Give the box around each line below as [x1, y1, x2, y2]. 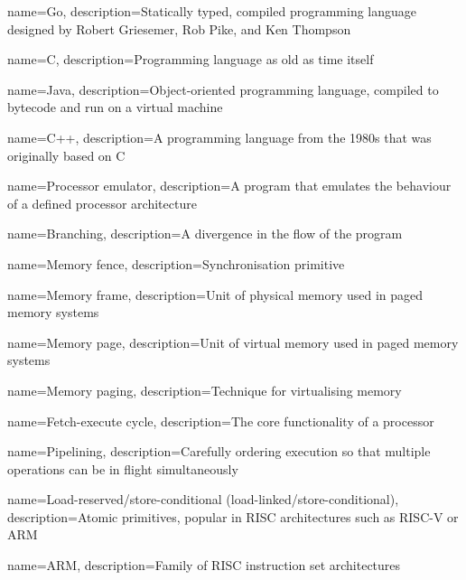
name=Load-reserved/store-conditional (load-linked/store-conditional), [7, 490, 399, 509]
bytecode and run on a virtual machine [7, 98, 223, 117]
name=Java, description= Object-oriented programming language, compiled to [7, 80, 439, 98]
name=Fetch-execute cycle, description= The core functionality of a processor [7, 411, 434, 430]
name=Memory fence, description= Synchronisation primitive [7, 254, 345, 273]
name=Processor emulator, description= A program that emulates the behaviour [7, 176, 452, 195]
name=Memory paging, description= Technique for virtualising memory [7, 380, 402, 399]
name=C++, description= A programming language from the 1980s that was [7, 127, 432, 146]
